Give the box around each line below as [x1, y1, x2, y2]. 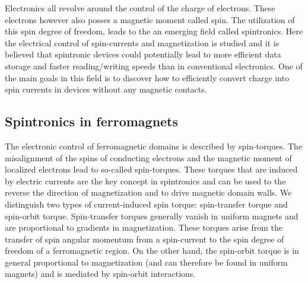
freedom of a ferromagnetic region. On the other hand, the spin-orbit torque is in [5, 244, 299, 257]
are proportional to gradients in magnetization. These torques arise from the [5, 221, 283, 234]
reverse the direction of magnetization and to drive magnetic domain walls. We [5, 186, 292, 199]
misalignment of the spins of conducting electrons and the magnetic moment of [5, 151, 292, 164]
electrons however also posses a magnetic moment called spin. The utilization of [5, 13, 295, 25]
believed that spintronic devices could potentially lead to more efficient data [5, 48, 281, 60]
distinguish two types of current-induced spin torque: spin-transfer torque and [5, 197, 288, 210]
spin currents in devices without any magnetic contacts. [5, 83, 207, 95]
